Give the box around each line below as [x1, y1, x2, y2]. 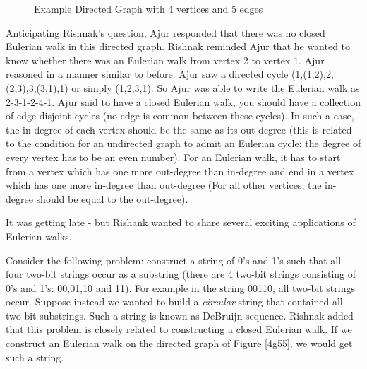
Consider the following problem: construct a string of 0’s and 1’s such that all [6, 252, 342, 267]
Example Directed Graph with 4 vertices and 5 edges [34, 1, 263, 16]
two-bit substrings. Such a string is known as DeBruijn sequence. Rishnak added [6, 307, 354, 322]
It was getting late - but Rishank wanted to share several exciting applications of [6, 215, 356, 230]
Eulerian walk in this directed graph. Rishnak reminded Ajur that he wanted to [6, 39, 351, 54]
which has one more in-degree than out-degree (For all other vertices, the [6, 177, 322, 192]
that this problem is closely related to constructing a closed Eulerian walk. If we [6, 322, 352, 336]
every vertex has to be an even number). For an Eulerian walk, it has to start [6, 149, 341, 164]
